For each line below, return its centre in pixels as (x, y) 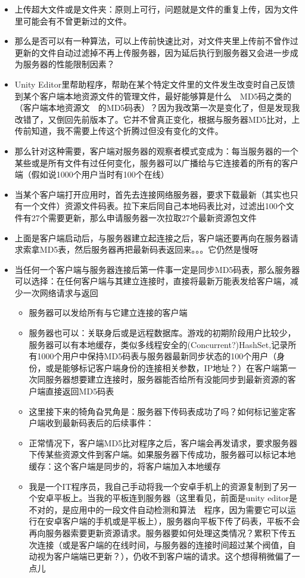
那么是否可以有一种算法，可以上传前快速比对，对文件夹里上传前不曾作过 (156, 41)
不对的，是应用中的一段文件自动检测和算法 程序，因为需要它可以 (158, 509)
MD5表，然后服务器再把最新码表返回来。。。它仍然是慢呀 (149, 249)
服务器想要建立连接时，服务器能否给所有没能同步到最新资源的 (166, 379)
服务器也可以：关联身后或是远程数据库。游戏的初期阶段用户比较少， (162, 333)
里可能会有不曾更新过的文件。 (73, 21)
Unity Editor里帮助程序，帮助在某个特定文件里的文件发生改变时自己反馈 (155, 84)
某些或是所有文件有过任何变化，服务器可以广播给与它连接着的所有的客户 (156, 162)
